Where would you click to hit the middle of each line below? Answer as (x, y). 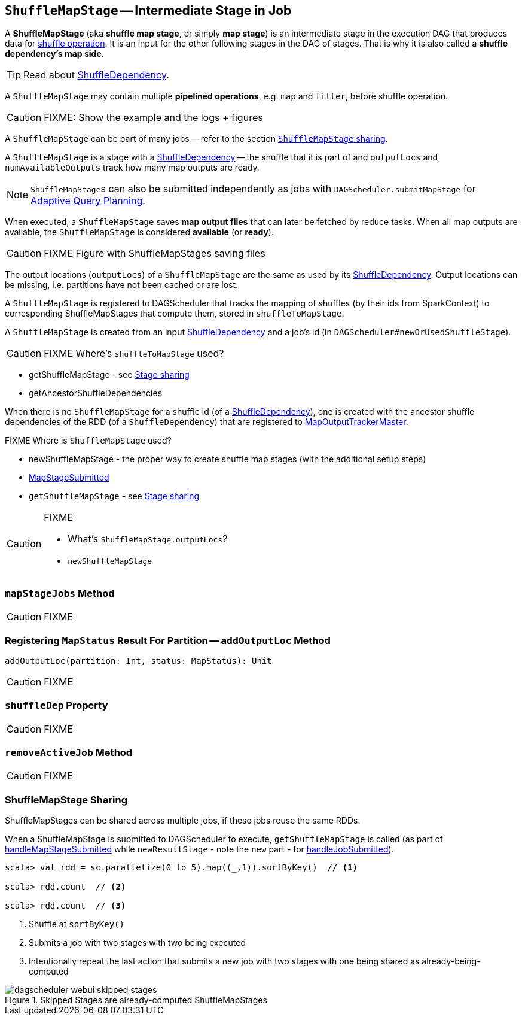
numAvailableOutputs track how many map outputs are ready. (132, 168)
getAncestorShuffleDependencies (96, 393)
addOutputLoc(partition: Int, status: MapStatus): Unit (138, 661)
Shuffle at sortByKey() (77, 924)
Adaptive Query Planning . (88, 201)
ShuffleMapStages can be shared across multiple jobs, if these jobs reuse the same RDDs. (183, 821)
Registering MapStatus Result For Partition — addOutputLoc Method (168, 640)
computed (49, 972)
